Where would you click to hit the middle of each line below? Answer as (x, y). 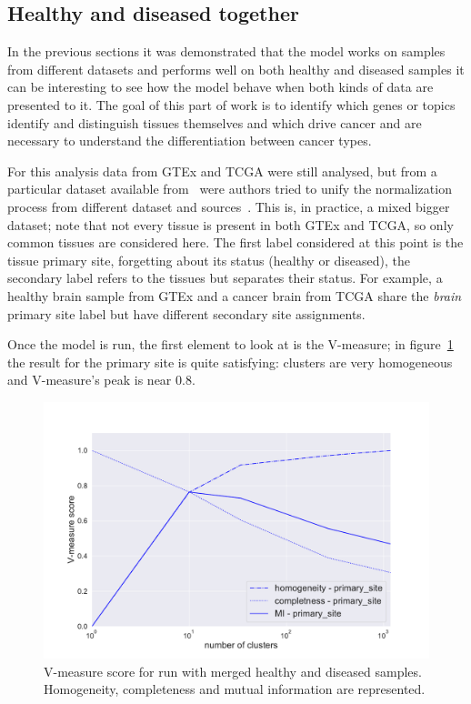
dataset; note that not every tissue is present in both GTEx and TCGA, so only (230, 224)
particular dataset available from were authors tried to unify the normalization (230, 189)
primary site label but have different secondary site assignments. (186, 313)
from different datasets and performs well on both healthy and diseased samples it (236, 69)
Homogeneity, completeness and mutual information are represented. (235, 689)
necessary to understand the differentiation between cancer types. (190, 141)
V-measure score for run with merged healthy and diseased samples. (233, 671)
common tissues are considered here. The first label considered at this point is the (235, 242)
